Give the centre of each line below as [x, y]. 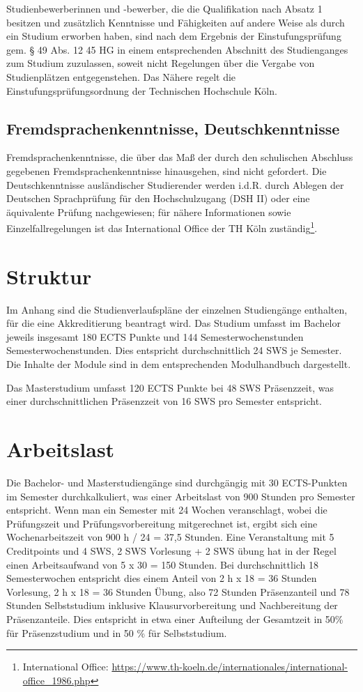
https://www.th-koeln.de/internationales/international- [230, 667]
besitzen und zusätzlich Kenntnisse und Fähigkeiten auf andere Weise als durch [176, 22]
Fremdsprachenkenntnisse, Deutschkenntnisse [173, 128]
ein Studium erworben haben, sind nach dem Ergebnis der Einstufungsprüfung [174, 36]
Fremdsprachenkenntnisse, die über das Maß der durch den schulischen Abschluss [180, 157]
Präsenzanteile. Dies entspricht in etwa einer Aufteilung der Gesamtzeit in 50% [175, 618]
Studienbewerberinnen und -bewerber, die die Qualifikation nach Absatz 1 [164, 8]
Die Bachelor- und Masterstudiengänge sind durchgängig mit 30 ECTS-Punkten [177, 482]
